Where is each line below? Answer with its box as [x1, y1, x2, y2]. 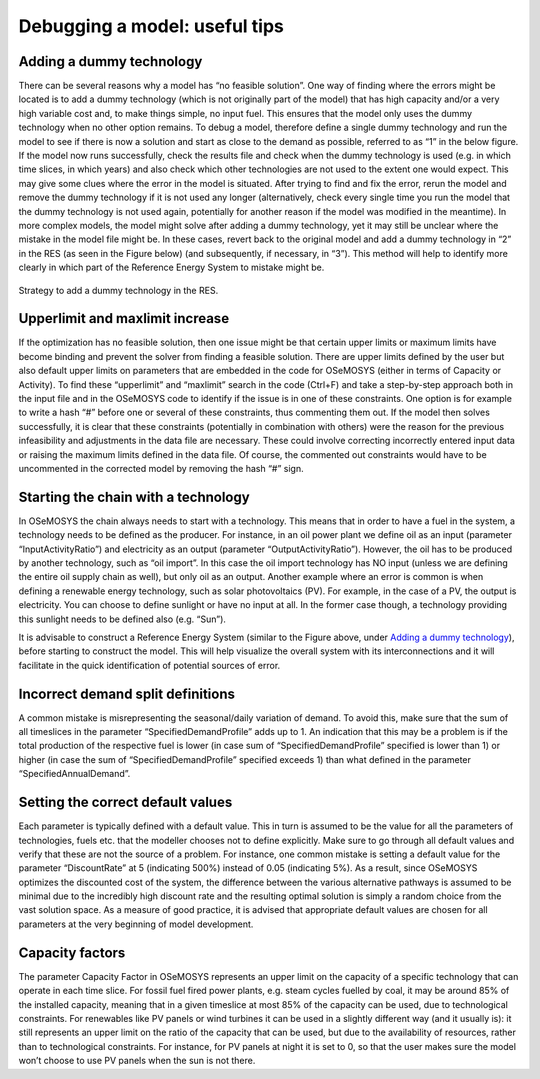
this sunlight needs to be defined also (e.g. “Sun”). [18, 613, 227, 625]
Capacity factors [18, 944, 126, 961]
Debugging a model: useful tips [18, 15, 284, 37]
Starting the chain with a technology [18, 488, 250, 505]
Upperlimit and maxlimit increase [18, 310, 230, 327]
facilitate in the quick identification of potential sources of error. [18, 659, 281, 671]
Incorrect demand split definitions [18, 685, 235, 702]
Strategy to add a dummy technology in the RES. [18, 284, 219, 296]
